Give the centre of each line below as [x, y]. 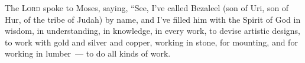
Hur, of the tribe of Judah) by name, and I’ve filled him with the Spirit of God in [153, 19]
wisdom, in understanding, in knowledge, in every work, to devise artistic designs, [152, 31]
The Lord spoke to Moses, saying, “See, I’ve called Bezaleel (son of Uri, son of [147, 8]
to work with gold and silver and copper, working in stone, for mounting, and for [151, 42]
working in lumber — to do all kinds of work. [88, 53]
